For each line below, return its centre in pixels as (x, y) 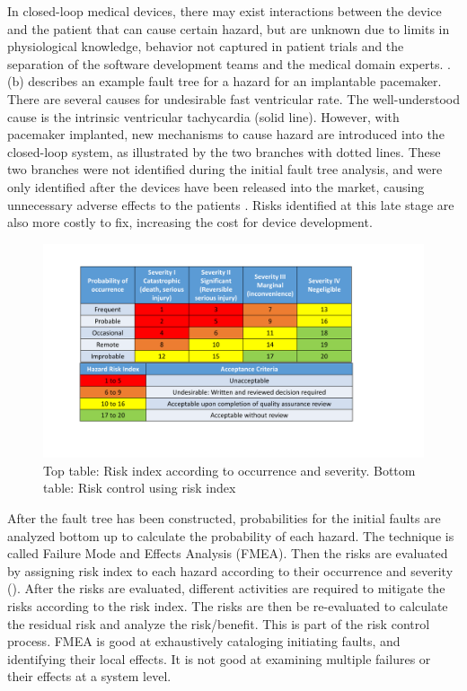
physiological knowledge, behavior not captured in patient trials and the (206, 46)
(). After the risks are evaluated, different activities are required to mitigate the (226, 588)
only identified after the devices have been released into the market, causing (216, 186)
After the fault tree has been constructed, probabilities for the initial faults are (224, 518)
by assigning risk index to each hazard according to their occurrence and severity (230, 570)
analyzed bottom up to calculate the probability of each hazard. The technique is (231, 535)
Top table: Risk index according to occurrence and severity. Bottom (229, 470)
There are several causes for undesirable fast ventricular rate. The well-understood (234, 98)
